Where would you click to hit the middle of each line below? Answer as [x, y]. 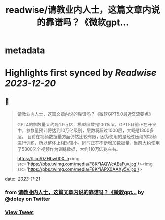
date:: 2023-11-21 [23, 179]
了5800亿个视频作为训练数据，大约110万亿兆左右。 [69, 149]
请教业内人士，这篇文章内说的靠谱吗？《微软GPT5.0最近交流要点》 [85, 114]
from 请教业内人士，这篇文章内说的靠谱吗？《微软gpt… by [75, 192]
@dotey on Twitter [28, 199]
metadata [25, 50]
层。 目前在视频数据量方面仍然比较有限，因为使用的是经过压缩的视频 [87, 137]
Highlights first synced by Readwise [81, 73]
